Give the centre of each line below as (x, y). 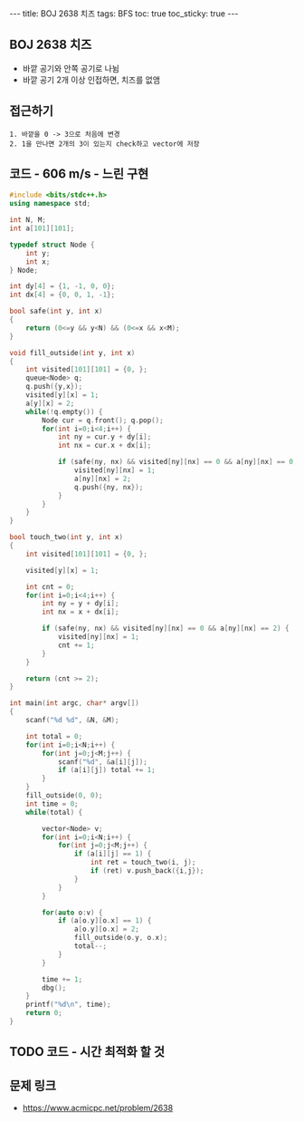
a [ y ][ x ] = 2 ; (50, 403)
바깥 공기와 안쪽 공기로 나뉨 (71, 68)
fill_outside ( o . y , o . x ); (121, 938)
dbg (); (54, 988)
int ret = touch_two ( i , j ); (143, 863)
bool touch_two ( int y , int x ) (66, 537)
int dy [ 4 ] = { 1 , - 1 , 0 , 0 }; (62, 286)
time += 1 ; (62, 979)
